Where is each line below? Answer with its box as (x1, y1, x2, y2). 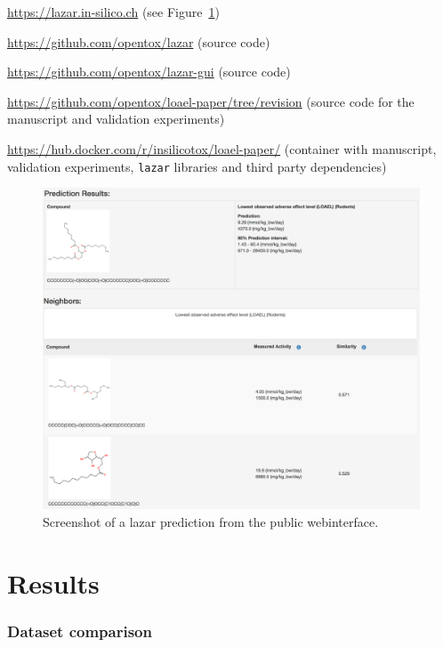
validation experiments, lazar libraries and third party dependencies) (7, 157, 387, 175)
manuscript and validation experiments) (7, 109, 225, 128)
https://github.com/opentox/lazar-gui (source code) (7, 62, 291, 81)
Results (7, 564, 100, 601)
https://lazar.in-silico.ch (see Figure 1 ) (7, 3, 220, 20)
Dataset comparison (7, 619, 152, 642)
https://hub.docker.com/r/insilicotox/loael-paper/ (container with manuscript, (7, 139, 437, 158)
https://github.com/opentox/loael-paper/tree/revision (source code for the (7, 92, 415, 110)
